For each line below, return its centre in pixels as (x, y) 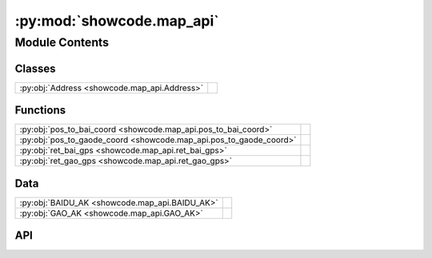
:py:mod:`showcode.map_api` (117, 21)
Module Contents (62, 42)
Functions (40, 111)
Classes (35, 68)
